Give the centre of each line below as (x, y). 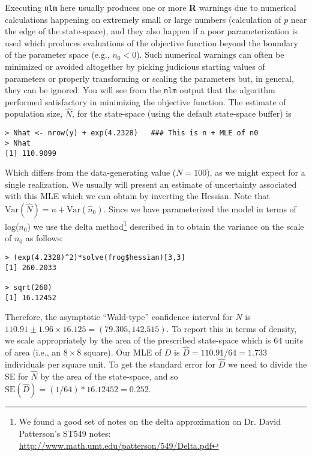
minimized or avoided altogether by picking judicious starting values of (135, 66)
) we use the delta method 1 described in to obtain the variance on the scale (166, 225)
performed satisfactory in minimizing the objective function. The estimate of (145, 101)
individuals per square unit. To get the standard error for (110, 364)
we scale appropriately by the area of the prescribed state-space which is (138, 340)
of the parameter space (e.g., (57, 54)
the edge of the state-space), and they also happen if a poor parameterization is (151, 31)
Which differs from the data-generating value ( (91, 172)
